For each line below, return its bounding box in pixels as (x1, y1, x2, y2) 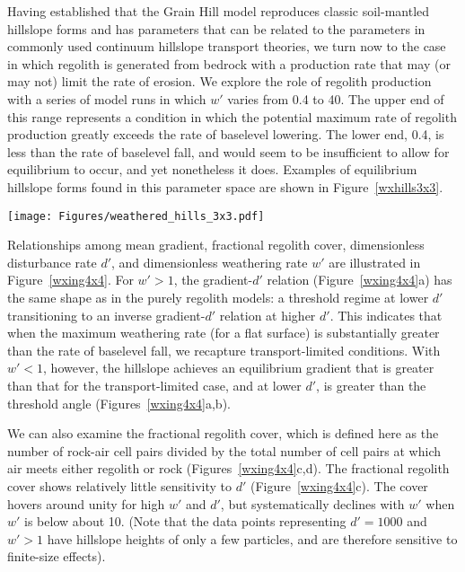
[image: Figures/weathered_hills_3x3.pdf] (7, 209, 265, 223)
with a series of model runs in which (7, 89, 206, 108)
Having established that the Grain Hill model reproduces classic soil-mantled (7, 2, 430, 20)
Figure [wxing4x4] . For (7, 270, 134, 289)
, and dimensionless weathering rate (111, 252, 308, 271)
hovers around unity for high (7, 494, 165, 513)
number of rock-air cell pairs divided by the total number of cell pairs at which (7, 441, 442, 460)
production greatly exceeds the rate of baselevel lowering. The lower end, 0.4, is (7, 125, 444, 144)
